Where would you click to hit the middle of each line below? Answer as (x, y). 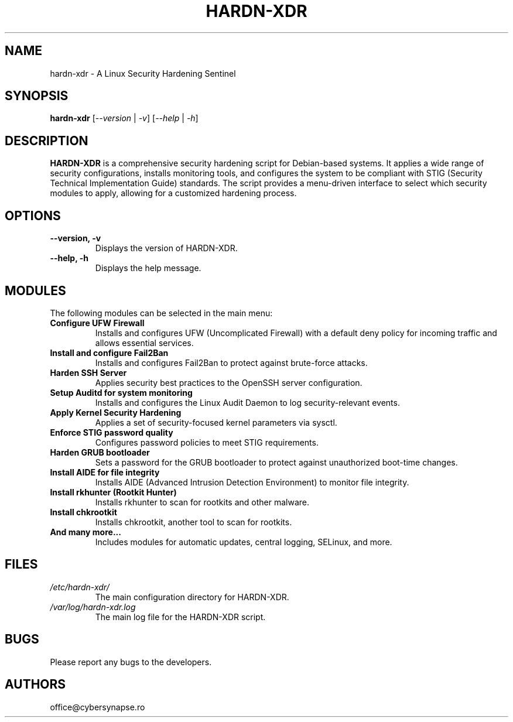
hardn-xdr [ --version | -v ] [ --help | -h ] (124, 118)
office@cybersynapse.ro (98, 707)
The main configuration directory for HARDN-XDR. (192, 597)
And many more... (85, 532)
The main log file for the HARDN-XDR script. (180, 617)
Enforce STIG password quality (112, 432)
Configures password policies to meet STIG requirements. (207, 442)
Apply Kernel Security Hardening (116, 412)
